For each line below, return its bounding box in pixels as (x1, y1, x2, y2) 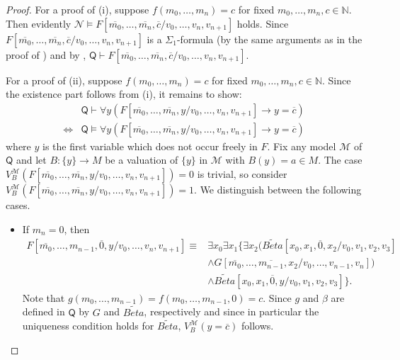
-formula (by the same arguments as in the (176, 31, 362, 46)
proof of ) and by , (6, 47, 86, 62)
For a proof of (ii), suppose (6, 72, 122, 87)
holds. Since (236, 16, 289, 30)
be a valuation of (105, 152, 178, 167)
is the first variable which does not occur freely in (42, 138, 258, 153)
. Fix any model (267, 138, 336, 153)
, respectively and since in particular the (144, 304, 319, 319)
